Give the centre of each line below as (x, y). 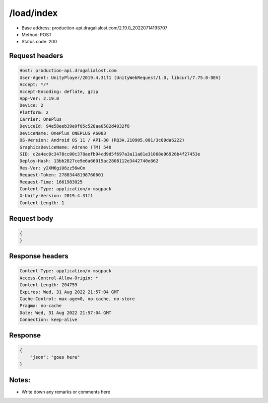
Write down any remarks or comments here (66, 392)
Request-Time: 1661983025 (51, 182)
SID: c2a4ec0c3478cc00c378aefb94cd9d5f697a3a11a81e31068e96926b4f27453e (110, 154)
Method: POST (37, 34)
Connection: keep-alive (49, 320)
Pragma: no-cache (41, 306)
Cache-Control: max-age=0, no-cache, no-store (77, 299)
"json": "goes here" (55, 357)
